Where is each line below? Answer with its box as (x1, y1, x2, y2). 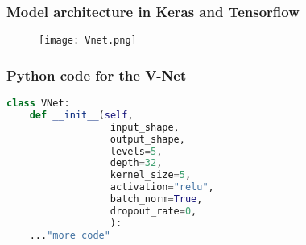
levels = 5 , (110, 145, 163, 157)
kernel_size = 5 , (110, 169, 192, 181)
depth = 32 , (110, 157, 163, 169)
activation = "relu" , (110, 181, 214, 193)
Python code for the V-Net (6, 64, 187, 85)
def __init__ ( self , (29, 109, 134, 121)
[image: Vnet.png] (39, 35, 137, 47)
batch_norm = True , (110, 193, 203, 206)
